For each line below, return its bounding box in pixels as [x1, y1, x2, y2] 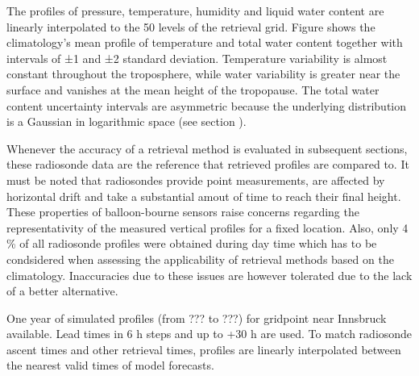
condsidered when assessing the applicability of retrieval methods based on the [6, 250, 394, 267]
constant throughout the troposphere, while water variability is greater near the [6, 65, 400, 82]
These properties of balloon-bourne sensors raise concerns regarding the [6, 203, 359, 220]
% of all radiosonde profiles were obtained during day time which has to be [6, 235, 377, 252]
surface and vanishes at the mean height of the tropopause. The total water [6, 81, 380, 98]
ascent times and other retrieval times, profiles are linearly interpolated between [6, 340, 401, 357]
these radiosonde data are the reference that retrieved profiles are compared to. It [6, 156, 409, 173]
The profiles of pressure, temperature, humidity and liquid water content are [6, 2, 384, 19]
